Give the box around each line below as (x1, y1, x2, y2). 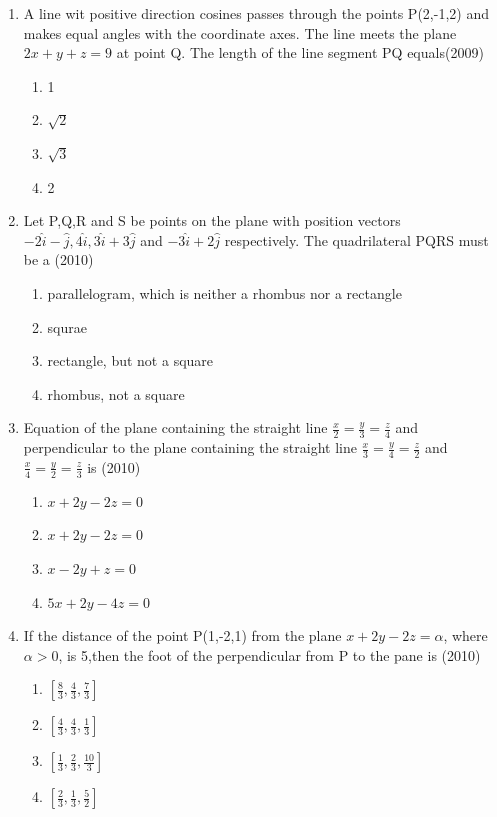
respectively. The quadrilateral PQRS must (224, 229, 489, 250)
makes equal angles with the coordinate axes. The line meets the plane (23, 22, 457, 43)
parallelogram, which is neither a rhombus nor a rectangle (47, 282, 402, 303)
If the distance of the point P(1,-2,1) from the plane (23, 625, 342, 646)
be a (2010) (23, 249, 94, 270)
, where (443, 625, 488, 646)
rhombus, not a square (47, 383, 185, 404)
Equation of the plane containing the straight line (23, 417, 328, 438)
